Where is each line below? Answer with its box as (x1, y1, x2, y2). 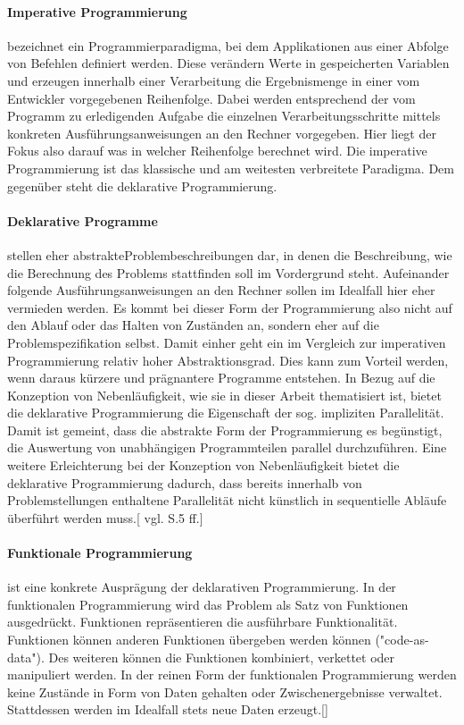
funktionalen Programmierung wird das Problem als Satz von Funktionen (7, 594, 409, 613)
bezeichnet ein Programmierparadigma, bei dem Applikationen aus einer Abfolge (7, 36, 449, 55)
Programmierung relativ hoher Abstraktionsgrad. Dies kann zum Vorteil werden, (7, 350, 449, 369)
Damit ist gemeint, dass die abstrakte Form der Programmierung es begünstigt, (7, 420, 443, 439)
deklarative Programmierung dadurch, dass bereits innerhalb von (7, 473, 362, 492)
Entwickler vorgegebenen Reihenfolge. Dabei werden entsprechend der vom (7, 89, 416, 107)
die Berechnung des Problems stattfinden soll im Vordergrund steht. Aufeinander (7, 263, 450, 282)
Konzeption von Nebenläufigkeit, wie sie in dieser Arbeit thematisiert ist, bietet (7, 385, 442, 404)
